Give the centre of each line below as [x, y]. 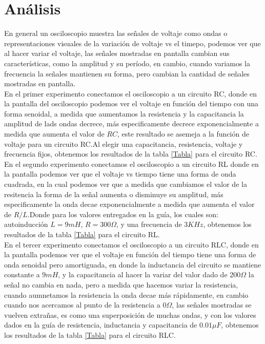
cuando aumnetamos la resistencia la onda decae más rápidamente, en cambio [126, 294]
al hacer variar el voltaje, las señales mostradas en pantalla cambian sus [117, 53]
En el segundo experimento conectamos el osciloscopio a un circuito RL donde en [131, 164]
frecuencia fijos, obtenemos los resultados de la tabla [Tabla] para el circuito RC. [131, 154]
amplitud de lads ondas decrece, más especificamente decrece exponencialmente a [131, 123]
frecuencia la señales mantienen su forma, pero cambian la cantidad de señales [127, 73]
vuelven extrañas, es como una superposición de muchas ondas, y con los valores [130, 314]
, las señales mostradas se [212, 305]
